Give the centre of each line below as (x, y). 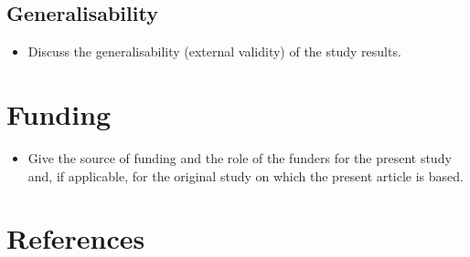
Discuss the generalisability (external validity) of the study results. (214, 51)
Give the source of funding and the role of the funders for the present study (240, 157)
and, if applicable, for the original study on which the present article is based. (246, 175)
